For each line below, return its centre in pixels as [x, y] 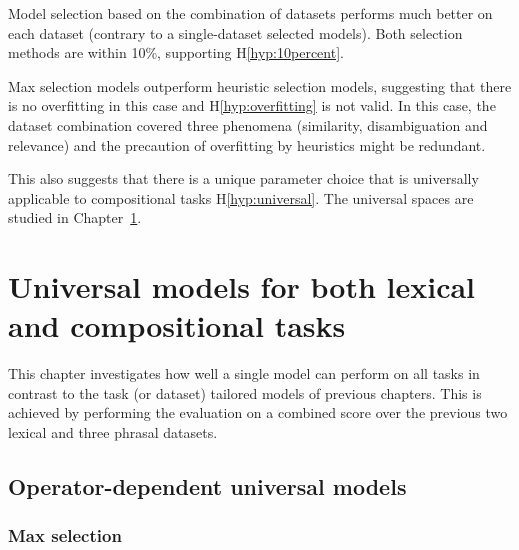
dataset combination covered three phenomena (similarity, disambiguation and [248, 124]
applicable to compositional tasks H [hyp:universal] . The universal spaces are [241, 197]
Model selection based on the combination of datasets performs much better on [250, 13]
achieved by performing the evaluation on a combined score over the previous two [258, 412]
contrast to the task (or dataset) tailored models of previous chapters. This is [245, 392]
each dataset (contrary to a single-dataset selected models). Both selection [235, 32]
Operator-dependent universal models [207, 486]
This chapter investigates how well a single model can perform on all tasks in [244, 373]
